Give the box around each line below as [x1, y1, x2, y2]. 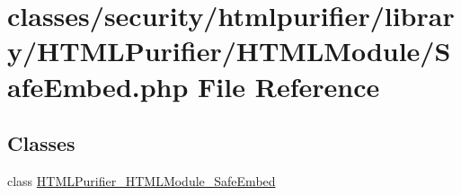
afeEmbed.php [7, 67, 189, 104]
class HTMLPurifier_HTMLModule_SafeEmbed [7, 171, 276, 190]
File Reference [198, 67, 380, 104]
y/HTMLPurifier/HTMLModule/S [7, 32, 451, 69]
